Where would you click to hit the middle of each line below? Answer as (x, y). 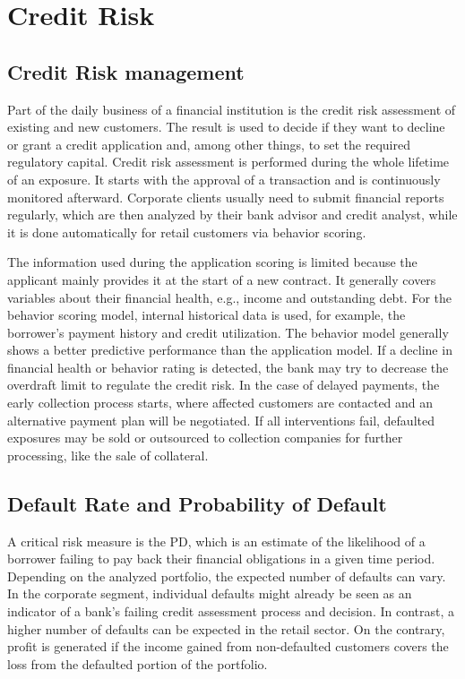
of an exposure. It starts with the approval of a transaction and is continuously (224, 179)
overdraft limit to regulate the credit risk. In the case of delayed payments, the (224, 385)
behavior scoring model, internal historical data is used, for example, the (207, 315)
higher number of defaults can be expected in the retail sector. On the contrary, (226, 628)
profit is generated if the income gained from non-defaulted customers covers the (228, 646)
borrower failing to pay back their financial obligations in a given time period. (221, 559)
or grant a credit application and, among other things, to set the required (209, 144)
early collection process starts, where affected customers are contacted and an (220, 403)
